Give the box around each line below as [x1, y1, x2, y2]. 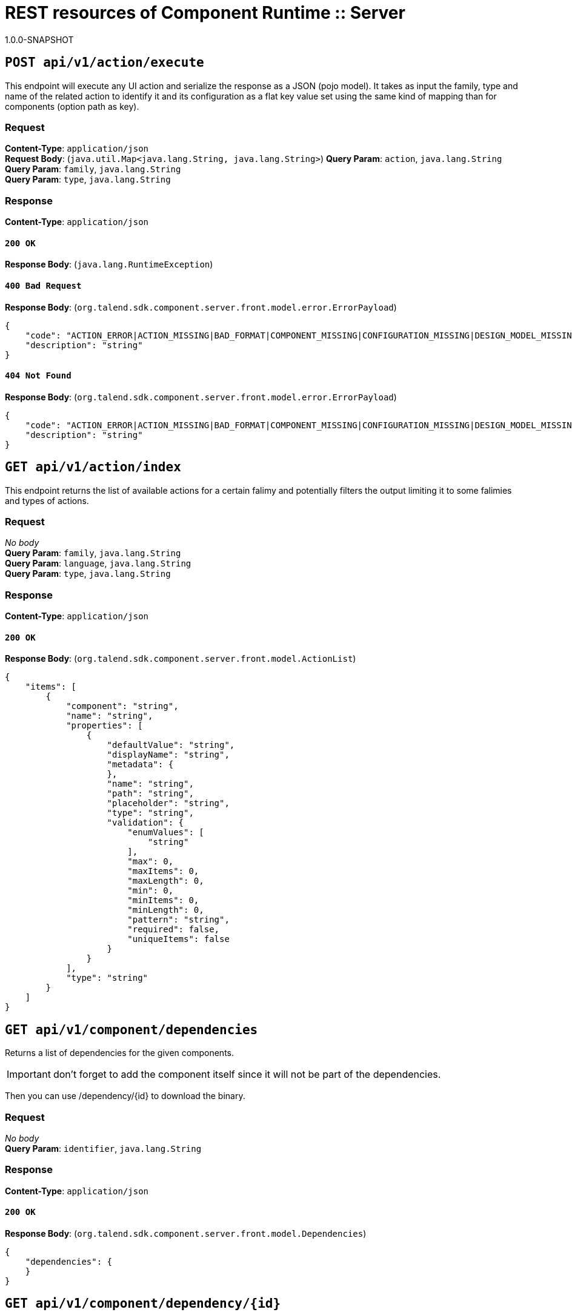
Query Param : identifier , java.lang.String [5, 1143, 202, 1154]
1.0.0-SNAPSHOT [5, 34, 74, 45]
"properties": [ [66, 721, 143, 731]
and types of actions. [5, 495, 89, 506]
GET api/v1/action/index [5, 460, 181, 475]
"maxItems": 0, [127, 866, 199, 876]
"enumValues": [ [127, 827, 204, 838]
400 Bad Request [5, 280, 82, 291]
